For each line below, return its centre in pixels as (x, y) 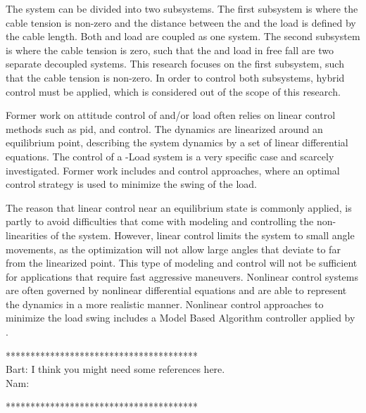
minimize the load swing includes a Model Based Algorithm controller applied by (181, 318)
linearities (27, 235)
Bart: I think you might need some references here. (115, 369)
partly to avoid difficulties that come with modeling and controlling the (160, 221)
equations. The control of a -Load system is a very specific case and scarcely (170, 156)
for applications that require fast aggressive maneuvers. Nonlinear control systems (182, 276)
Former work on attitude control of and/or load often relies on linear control (171, 115)
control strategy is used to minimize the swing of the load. (131, 184)
